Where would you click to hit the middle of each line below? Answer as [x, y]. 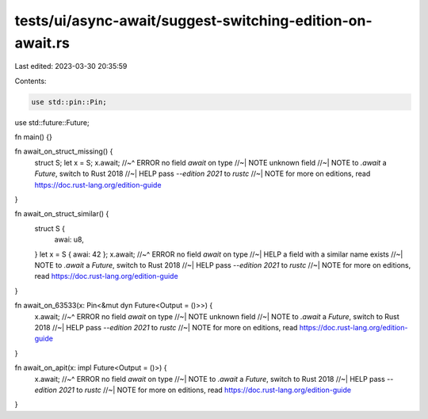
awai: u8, [69, 240]
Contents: [31, 81]
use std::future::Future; [52, 122]
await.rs [42, 43]
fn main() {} [34, 137]
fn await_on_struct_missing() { [64, 151]
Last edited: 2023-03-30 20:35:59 [71, 67]
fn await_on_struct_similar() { [62, 214]
